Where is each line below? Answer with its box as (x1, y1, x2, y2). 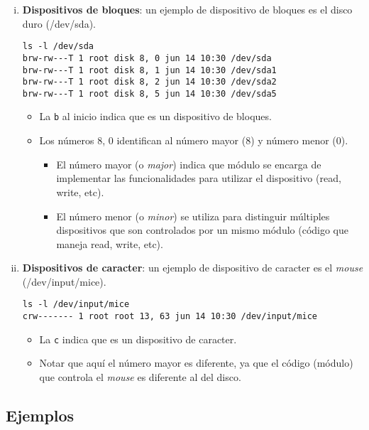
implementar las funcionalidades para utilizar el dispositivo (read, (56, 171, 341, 186)
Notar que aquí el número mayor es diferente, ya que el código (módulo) (39, 355, 353, 370)
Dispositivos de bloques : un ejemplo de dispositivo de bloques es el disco (22, 2, 353, 16)
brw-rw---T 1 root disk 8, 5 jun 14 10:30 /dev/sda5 (22, 88, 277, 99)
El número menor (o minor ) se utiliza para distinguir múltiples (56, 208, 330, 223)
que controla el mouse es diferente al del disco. (39, 370, 241, 385)
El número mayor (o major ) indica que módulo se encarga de (56, 156, 321, 171)
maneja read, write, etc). (56, 236, 163, 251)
